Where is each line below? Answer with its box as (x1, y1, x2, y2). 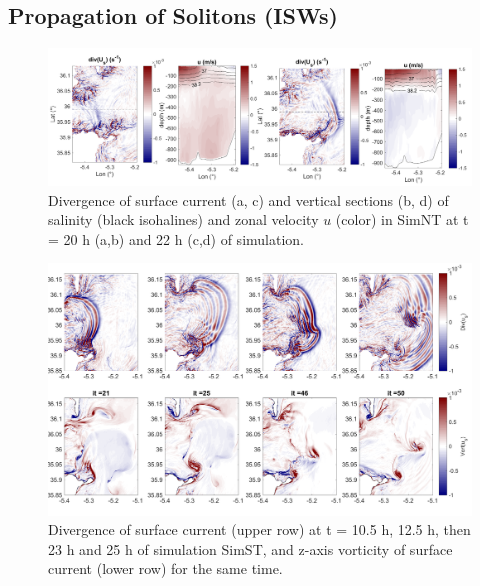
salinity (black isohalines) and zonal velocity (48, 209, 319, 230)
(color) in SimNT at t (335, 209, 469, 230)
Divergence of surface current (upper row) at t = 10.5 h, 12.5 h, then (48, 519, 471, 540)
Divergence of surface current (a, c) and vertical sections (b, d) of (48, 189, 449, 210)
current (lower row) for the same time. (48, 558, 283, 579)
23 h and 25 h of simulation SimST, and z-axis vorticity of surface (48, 538, 453, 559)
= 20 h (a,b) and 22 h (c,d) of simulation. (48, 228, 304, 249)
